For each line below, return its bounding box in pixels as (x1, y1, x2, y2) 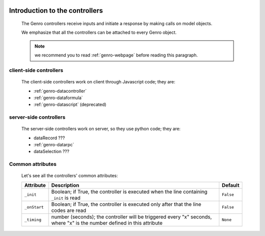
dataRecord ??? (33, 135, 65, 141)
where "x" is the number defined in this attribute (51, 219, 163, 226)
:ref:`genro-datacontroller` (33, 88, 87, 94)
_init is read (51, 194, 80, 201)
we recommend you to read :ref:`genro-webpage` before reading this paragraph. (34, 52, 198, 58)
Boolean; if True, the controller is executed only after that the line (51, 201, 201, 208)
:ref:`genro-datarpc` (33, 142, 75, 148)
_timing (24, 217, 42, 223)
